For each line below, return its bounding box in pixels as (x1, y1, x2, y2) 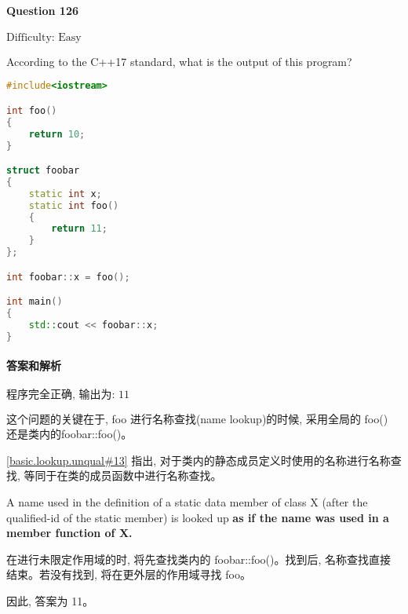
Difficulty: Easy (6, 31, 82, 43)
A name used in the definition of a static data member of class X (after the (6, 493, 368, 510)
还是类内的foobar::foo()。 (6, 426, 133, 442)
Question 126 (6, 2, 79, 18)
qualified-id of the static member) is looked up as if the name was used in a (6, 509, 389, 525)
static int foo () (28, 199, 119, 211)
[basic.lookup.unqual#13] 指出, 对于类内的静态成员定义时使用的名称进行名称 (6, 451, 391, 468)
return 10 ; (28, 128, 86, 140)
